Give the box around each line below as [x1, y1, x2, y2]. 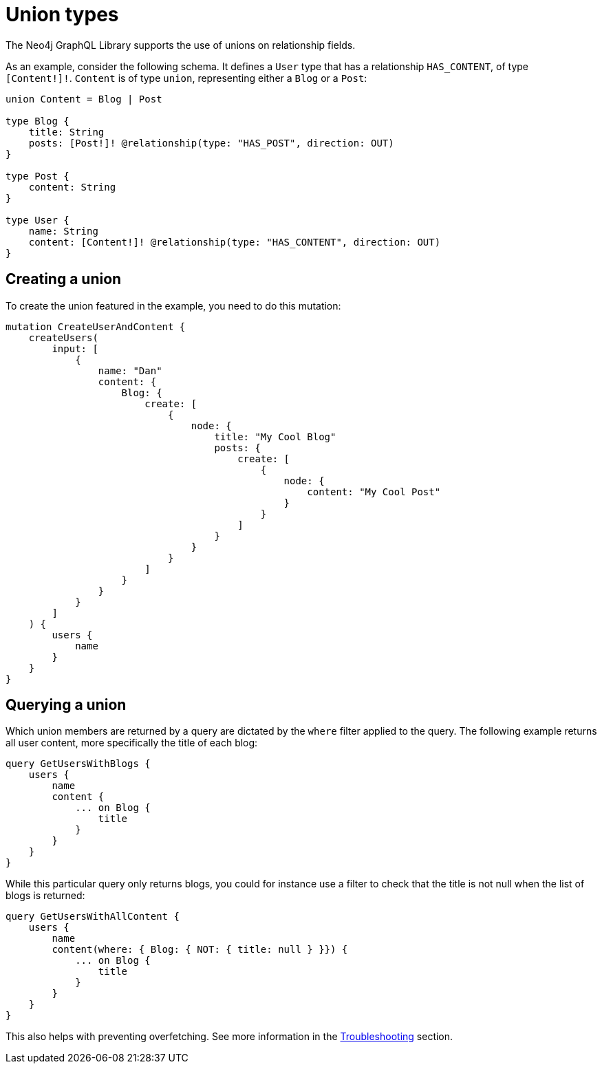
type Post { [6, 170, 69, 182]
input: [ [52, 343, 98, 354]
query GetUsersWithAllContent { [6, 911, 180, 922]
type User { [6, 214, 69, 226]
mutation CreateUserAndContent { [6, 321, 186, 332]
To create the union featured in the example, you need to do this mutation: [6, 299, 341, 312]
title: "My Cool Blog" [214, 431, 336, 442]
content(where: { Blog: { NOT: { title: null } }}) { [52, 944, 348, 955]
